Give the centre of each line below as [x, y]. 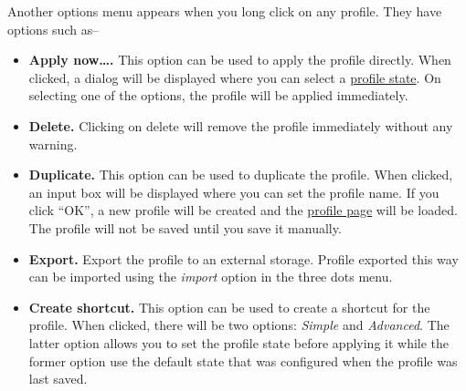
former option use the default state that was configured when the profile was [243, 360]
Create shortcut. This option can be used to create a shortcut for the [229, 307]
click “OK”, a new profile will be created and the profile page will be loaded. [243, 210]
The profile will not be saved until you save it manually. [185, 227]
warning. [53, 144]
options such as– [53, 29]
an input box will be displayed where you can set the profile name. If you [234, 192]
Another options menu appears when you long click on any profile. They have [225, 11]
